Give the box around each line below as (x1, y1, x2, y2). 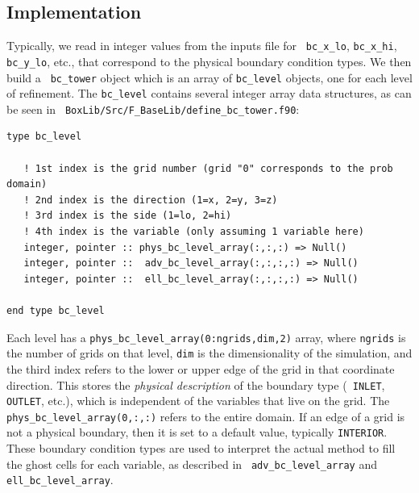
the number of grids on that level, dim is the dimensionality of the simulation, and (6, 345, 413, 361)
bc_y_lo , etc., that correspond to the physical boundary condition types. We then (6, 52, 412, 69)
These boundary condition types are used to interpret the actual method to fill (6, 440, 396, 457)
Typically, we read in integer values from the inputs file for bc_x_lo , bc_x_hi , (6, 37, 397, 54)
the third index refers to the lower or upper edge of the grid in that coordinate (6, 360, 395, 377)
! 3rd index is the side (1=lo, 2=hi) (23, 210, 232, 222)
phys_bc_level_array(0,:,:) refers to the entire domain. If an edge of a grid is (6, 407, 405, 424)
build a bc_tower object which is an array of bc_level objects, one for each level (6, 69, 413, 86)
